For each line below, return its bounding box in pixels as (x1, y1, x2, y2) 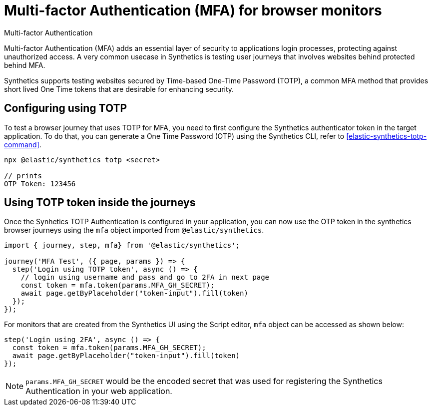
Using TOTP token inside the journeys (4, 196, 196, 209)
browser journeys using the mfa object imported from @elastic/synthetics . (4, 226, 264, 235)
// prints (4, 171, 42, 180)
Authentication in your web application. (25, 386, 172, 397)
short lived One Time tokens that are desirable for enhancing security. (4, 84, 234, 93)
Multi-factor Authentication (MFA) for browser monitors (4, 2, 382, 19)
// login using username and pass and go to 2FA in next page (20, 273, 270, 282)
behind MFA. (4, 60, 45, 69)
